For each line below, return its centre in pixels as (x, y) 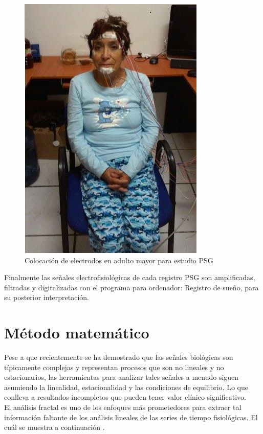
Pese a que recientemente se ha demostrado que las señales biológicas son (119, 357)
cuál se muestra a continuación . (54, 427)
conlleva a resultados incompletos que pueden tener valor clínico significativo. (125, 397)
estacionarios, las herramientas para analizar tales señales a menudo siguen (122, 377)
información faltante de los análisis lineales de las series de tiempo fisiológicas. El (131, 417)
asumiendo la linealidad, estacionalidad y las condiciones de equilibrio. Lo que (126, 387)
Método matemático (77, 333)
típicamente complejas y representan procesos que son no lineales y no (114, 367)
